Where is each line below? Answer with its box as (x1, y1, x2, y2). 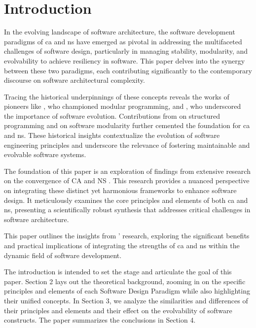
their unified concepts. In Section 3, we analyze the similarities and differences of (4, 295, 248, 305)
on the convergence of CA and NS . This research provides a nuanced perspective (4, 175, 250, 186)
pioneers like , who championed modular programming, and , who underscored (4, 101, 241, 111)
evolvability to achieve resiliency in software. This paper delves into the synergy (4, 55, 245, 66)
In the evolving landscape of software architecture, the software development (4, 27, 235, 37)
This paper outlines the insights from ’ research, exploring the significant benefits (4, 230, 250, 241)
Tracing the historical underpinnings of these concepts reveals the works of (4, 91, 229, 101)
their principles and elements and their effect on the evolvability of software (4, 305, 232, 315)
